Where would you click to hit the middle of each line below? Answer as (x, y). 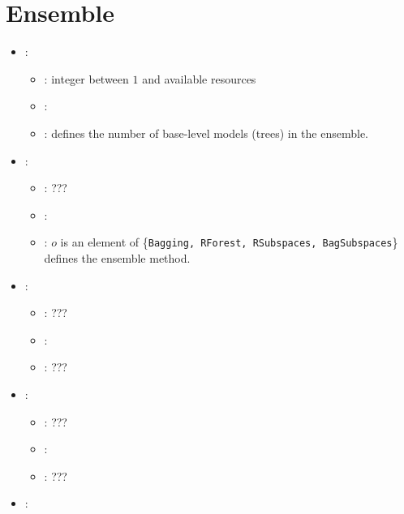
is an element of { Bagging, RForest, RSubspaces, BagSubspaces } (229, 242)
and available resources (199, 78)
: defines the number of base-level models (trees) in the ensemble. (206, 133)
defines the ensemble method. (117, 257)
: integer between (86, 78)
